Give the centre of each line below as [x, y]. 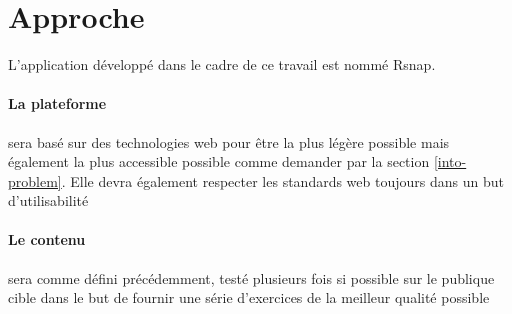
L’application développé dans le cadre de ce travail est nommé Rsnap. [222, 64]
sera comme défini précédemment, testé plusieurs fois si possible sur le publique [251, 277]
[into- [450, 161]
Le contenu [47, 239]
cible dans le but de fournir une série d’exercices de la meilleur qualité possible [249, 297]
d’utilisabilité [48, 200]
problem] [35, 180]
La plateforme [57, 103]
